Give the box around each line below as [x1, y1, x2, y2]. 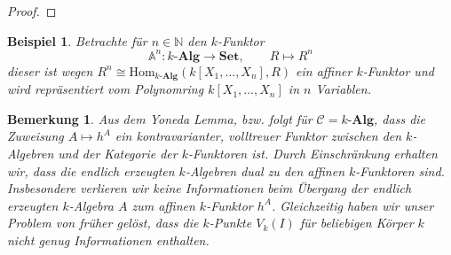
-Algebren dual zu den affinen [185, 161, 345, 180]
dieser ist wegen [7, 61, 93, 80]
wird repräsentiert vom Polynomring [7, 80, 204, 98]
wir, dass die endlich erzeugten [7, 161, 175, 180]
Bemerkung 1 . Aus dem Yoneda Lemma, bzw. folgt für [7, 109, 313, 127]
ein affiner [296, 61, 352, 80]
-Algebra [68, 196, 114, 214]
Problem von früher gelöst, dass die [7, 213, 199, 232]
